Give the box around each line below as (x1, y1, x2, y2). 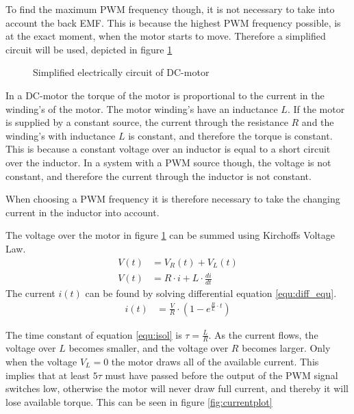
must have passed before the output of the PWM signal (105, 367, 338, 382)
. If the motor (287, 101, 345, 116)
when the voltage (5, 354, 77, 368)
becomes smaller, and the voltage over (68, 341, 229, 355)
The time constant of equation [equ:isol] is (5, 327, 182, 341)
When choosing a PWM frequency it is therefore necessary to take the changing (5, 192, 340, 206)
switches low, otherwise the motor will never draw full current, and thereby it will (5, 381, 349, 396)
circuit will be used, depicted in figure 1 (5, 42, 173, 56)
